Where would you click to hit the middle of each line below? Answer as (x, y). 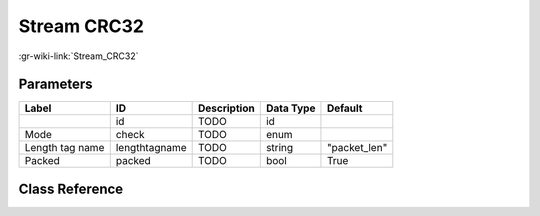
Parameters (55, 84)
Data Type (290, 108)
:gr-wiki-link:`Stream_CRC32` (78, 56)
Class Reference (71, 188)
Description (226, 108)
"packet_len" (357, 148)
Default (344, 108)
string (279, 148)
